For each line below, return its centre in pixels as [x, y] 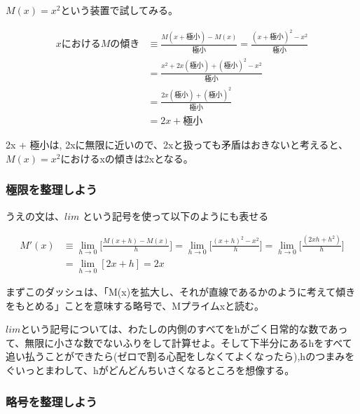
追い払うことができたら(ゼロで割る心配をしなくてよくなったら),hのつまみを [180, 356]
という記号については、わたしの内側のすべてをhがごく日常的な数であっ [184, 329]
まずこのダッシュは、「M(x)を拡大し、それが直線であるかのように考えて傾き [181, 292]
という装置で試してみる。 [119, 10]
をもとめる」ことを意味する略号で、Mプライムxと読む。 [135, 305]
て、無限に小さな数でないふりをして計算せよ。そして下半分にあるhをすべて [179, 342]
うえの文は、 [35, 215]
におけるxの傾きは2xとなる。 [127, 158]
